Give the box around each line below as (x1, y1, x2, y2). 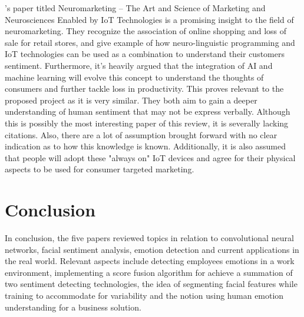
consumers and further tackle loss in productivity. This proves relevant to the (5, 82, 284, 95)
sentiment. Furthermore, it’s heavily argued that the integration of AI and (5, 59, 273, 71)
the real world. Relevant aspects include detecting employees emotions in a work (5, 255, 295, 267)
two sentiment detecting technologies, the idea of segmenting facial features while (5, 278, 298, 290)
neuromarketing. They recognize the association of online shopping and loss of (5, 25, 287, 37)
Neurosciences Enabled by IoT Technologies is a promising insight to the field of (5, 13, 294, 25)
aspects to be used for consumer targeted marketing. (5, 163, 194, 175)
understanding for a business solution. (5, 301, 141, 313)
